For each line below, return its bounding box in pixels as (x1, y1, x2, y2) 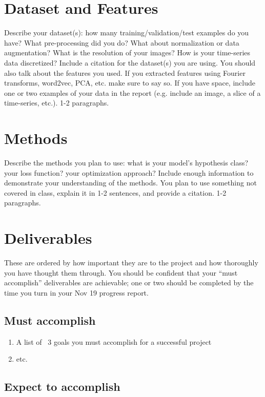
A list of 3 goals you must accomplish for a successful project (16, 336, 212, 347)
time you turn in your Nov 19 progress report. (4, 287, 149, 298)
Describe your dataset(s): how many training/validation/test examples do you (4, 27, 249, 38)
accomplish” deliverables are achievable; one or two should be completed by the (4, 277, 254, 288)
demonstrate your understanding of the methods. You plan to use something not (4, 177, 257, 188)
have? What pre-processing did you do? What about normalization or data (4, 37, 239, 48)
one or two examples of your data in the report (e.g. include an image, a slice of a (4, 87, 261, 98)
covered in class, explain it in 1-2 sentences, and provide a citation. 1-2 (4, 187, 227, 198)
